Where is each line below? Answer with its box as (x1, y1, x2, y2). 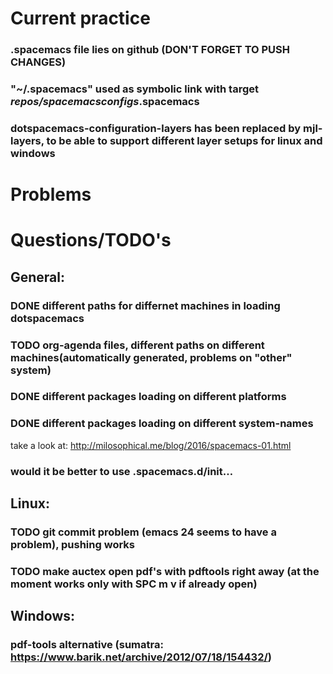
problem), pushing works (10, 538, 135, 552)
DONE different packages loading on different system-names (10, 417, 314, 431)
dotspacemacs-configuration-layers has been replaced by (10, 121, 302, 135)
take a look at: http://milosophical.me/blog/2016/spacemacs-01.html (10, 439, 292, 451)
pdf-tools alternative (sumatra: (10, 638, 164, 652)
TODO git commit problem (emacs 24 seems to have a (10, 525, 277, 539)
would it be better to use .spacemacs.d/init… (10, 464, 234, 478)
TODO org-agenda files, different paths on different (10, 338, 265, 352)
